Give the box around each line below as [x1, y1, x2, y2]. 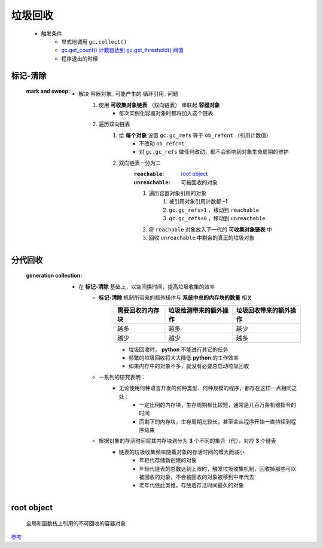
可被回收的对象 [181, 178, 218, 185]
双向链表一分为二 [118, 159, 161, 166]
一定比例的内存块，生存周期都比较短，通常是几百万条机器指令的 [139, 401, 296, 408]
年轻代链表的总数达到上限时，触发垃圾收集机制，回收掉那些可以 [139, 465, 296, 472]
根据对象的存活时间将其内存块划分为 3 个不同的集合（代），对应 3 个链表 [99, 437, 276, 445]
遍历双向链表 [99, 120, 130, 128]
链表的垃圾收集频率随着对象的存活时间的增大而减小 [118, 448, 245, 455]
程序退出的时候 [61, 54, 98, 62]
